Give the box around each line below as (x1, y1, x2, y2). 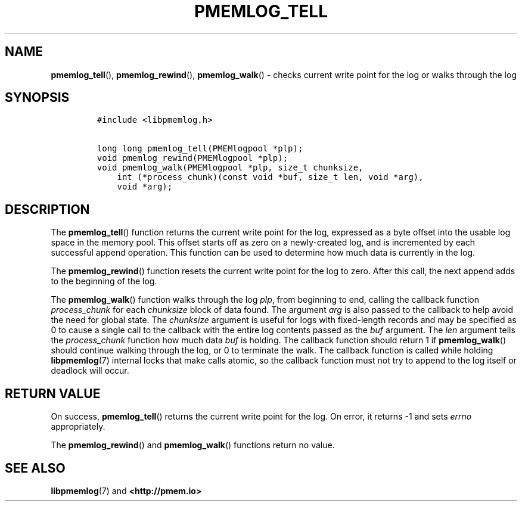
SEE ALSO (5, 460, 66, 476)
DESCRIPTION (5, 201, 90, 217)
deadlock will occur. (51, 365, 129, 376)
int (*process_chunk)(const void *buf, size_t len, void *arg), (117, 172, 424, 182)
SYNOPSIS (5, 90, 70, 105)
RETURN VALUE (5, 386, 101, 401)
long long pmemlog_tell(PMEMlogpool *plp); (97, 144, 303, 154)
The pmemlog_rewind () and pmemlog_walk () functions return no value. (51, 440, 335, 451)
